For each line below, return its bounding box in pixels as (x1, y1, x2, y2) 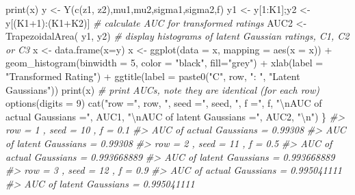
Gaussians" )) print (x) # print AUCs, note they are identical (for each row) (5, 82, 320, 96)
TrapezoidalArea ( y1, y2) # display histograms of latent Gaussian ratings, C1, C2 (5, 29, 350, 43)
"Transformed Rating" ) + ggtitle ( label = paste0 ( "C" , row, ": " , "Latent (5, 68, 300, 83)
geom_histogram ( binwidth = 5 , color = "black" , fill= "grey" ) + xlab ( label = (5, 55, 324, 70)
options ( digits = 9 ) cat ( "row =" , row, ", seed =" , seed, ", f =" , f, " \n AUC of (5, 96, 322, 110)
